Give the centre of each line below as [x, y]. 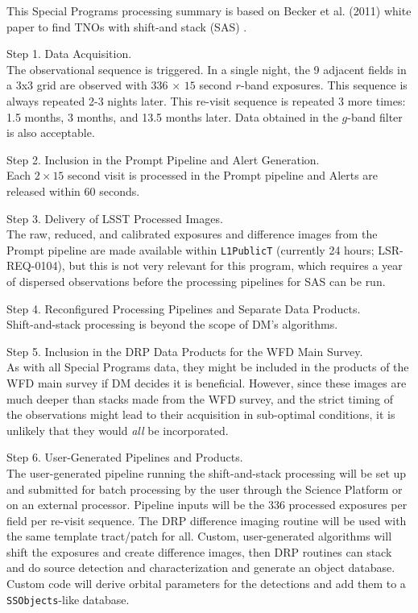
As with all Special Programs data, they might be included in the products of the [208, 367]
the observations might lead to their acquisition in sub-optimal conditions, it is [201, 414]
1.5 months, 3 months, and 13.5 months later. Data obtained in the [172, 116]
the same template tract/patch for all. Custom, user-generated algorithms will [199, 536]
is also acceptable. [51, 133]
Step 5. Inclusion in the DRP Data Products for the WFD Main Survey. [185, 351]
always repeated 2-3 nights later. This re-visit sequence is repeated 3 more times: [206, 100]
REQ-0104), [36, 265]
